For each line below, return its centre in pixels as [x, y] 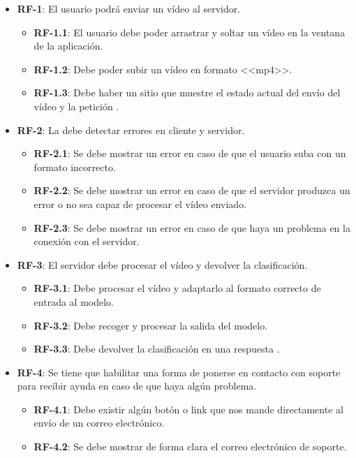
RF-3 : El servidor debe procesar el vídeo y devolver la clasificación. [162, 264]
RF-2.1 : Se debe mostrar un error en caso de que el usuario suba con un [190, 153]
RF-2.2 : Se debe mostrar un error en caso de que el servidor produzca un [192, 190]
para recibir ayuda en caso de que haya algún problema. [137, 386]
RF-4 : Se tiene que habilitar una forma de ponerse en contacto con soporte [179, 372]
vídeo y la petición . [76, 106]
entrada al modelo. [74, 301]
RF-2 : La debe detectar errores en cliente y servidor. [131, 130]
